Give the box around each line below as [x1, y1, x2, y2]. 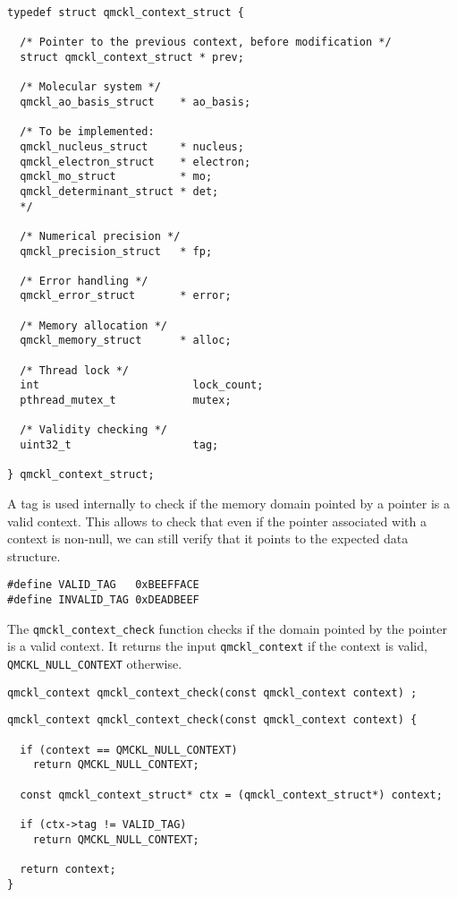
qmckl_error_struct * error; [20, 289, 232, 303]
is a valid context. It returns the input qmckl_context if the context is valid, [7, 636, 427, 655]
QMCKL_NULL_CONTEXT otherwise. [7, 654, 182, 672]
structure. [7, 546, 61, 565]
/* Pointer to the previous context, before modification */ [20, 36, 392, 49]
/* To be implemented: [20, 125, 155, 139]
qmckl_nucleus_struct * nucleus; [20, 140, 244, 153]
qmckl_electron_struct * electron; [20, 155, 251, 168]
